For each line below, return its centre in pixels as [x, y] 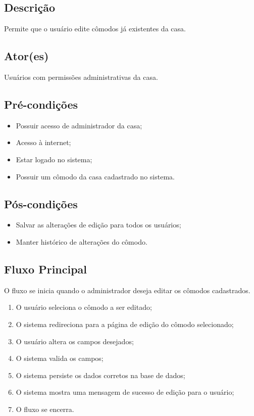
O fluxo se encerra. [45, 409]
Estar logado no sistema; [54, 159]
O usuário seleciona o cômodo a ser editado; [84, 307]
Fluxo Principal [46, 269]
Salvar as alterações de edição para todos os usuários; [98, 225]
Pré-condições [41, 104]
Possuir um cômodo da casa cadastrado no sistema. [95, 176]
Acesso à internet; [43, 142]
